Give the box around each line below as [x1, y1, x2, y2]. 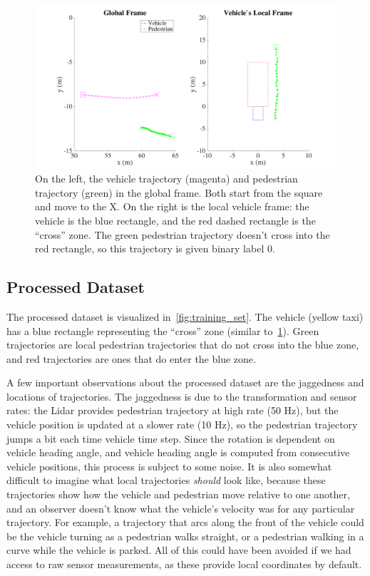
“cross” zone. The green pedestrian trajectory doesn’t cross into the [35, 227, 330, 242]
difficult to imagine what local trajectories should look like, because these [6, 473, 326, 488]
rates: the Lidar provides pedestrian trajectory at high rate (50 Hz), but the [6, 403, 339, 418]
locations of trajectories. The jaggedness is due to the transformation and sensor [6, 389, 357, 403]
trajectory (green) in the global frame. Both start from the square [35, 185, 323, 200]
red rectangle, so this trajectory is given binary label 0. [35, 241, 275, 256]
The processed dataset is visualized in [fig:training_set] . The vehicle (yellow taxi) [6, 309, 364, 324]
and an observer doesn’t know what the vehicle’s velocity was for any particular [6, 500, 355, 515]
